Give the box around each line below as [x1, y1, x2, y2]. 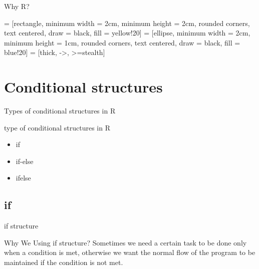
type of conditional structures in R [4, 122, 111, 132]
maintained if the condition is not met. [4, 257, 123, 267]
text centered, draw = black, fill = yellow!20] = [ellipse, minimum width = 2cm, [4, 27, 250, 38]
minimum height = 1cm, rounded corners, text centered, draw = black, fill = [4, 37, 240, 47]
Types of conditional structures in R [4, 105, 116, 116]
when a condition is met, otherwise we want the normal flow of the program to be [4, 247, 255, 257]
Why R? [4, 1, 30, 11]
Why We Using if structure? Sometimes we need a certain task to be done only [4, 237, 247, 247]
